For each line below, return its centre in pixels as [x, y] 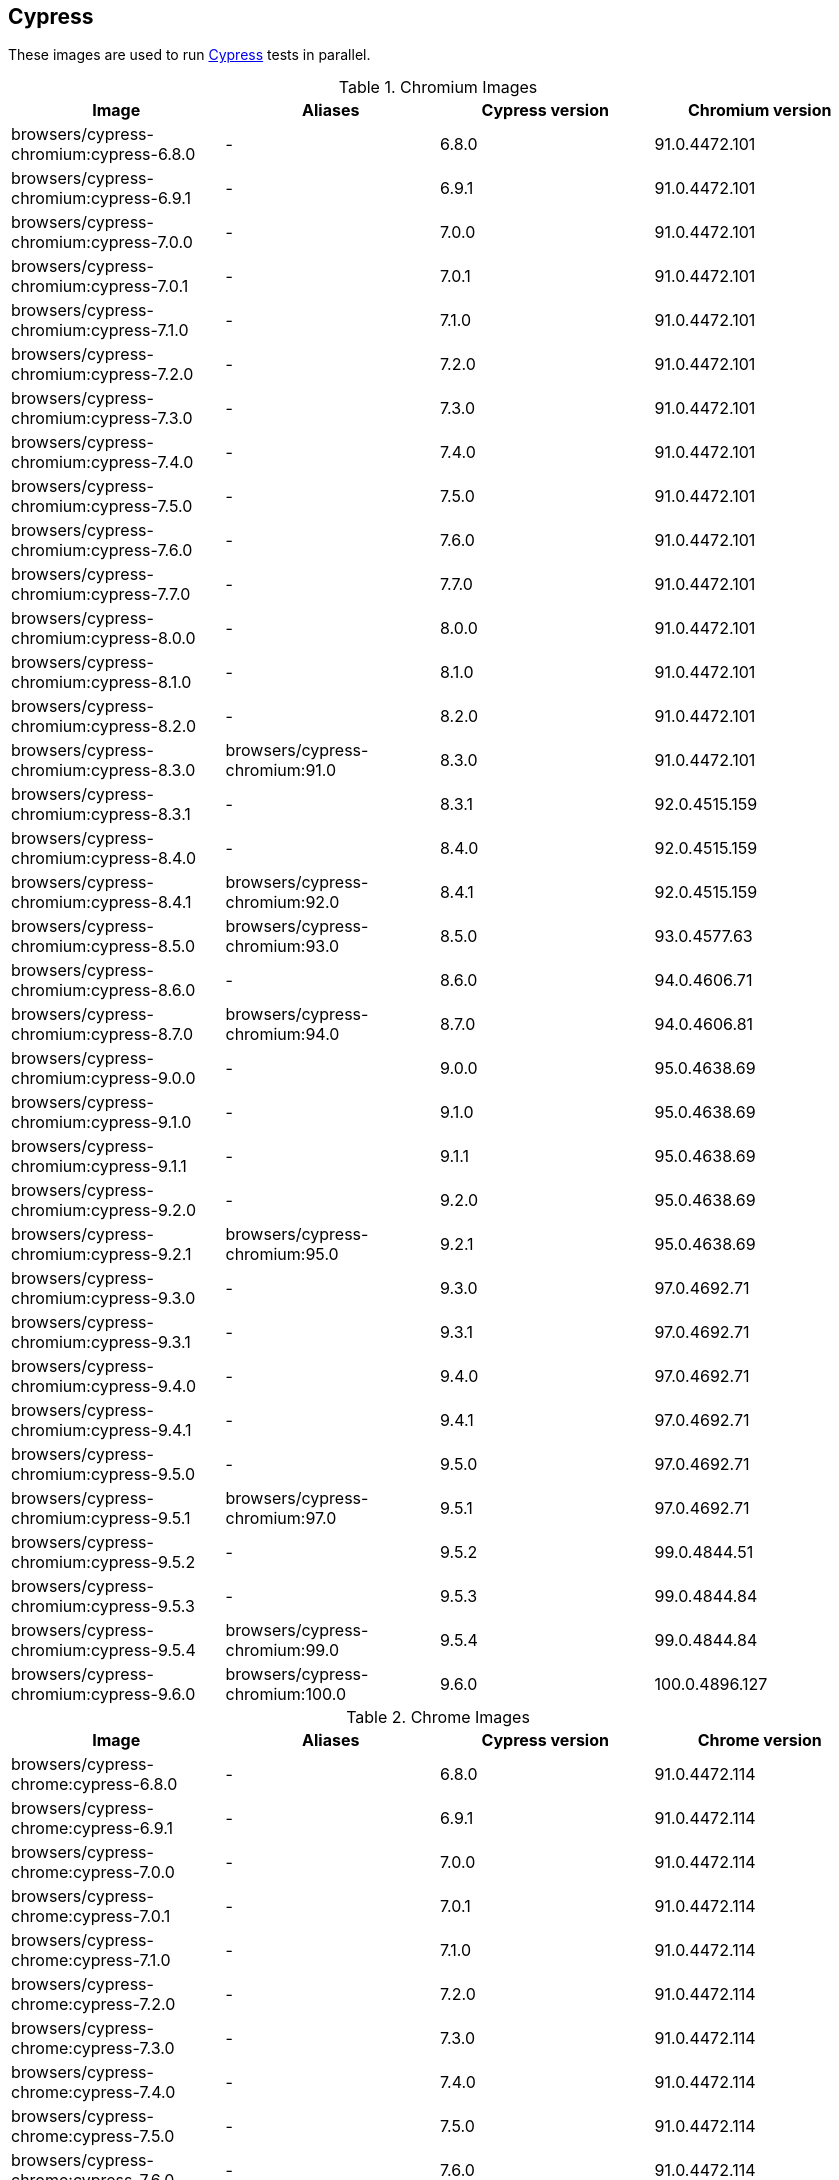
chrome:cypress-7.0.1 [91, 1916]
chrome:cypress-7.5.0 [93, 2136]
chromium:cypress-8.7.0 [102, 1034]
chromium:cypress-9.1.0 [101, 1122]
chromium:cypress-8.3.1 [101, 814]
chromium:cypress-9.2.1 [101, 1254]
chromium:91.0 [281, 770]
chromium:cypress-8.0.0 [103, 638]
